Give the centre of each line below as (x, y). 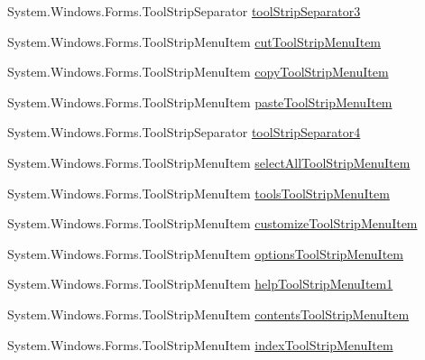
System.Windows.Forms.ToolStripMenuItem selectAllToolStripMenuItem (209, 162)
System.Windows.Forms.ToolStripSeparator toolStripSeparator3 (184, 11)
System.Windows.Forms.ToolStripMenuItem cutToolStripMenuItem (194, 41)
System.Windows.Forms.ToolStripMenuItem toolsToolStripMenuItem (199, 193)
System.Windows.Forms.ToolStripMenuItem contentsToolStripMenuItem (208, 314)
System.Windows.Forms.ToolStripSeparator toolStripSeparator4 (184, 132)
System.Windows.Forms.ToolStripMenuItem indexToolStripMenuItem (200, 344)
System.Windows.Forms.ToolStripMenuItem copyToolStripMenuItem (198, 72)
